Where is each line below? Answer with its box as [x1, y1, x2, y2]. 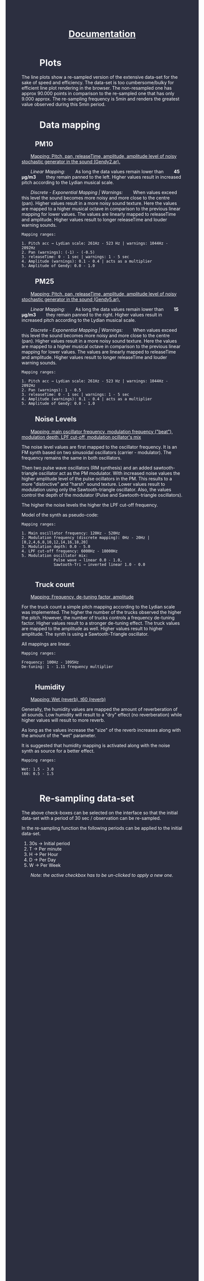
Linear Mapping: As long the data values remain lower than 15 [30, 306, 179, 312]
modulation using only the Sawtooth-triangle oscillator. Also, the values [21, 486, 172, 492]
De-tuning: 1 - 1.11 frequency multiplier [21, 664, 114, 670]
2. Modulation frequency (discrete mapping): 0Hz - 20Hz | [21, 535, 150, 540]
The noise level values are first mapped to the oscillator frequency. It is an [21, 444, 177, 450]
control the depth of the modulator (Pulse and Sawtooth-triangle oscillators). [21, 492, 183, 498]
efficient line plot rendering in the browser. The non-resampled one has [21, 85, 172, 91]
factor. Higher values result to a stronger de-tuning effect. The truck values [21, 620, 180, 626]
